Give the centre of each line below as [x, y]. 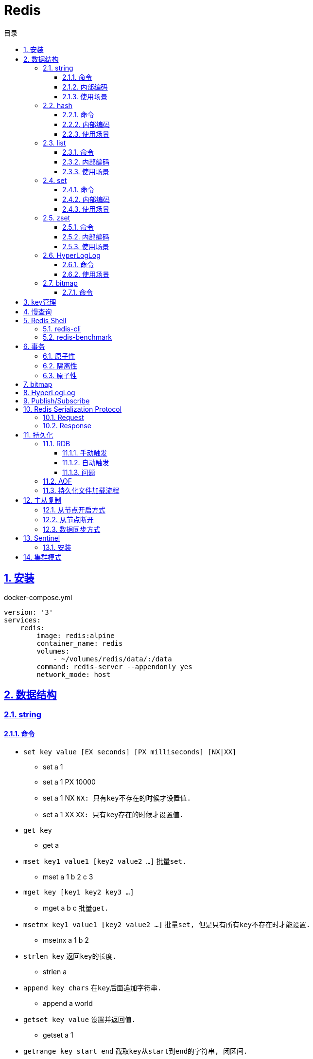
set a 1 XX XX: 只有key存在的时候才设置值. [113, 814]
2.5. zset [57, 218]
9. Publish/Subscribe [57, 401]
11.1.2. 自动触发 [86, 462]
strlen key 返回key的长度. [70, 956]
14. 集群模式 [43, 557]
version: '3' [29, 612]
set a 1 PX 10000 [69, 782]
